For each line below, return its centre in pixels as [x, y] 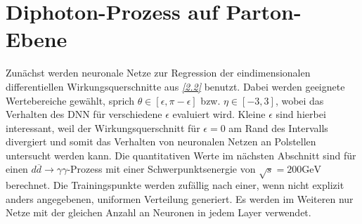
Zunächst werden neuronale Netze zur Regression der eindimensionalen [158, 73]
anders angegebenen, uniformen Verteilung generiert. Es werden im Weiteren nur [180, 198]
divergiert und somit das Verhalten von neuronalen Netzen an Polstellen [161, 141]
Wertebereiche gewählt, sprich [70, 100]
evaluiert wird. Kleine [219, 114]
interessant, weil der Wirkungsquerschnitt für [103, 127]
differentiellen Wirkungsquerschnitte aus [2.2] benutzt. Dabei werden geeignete [175, 86]
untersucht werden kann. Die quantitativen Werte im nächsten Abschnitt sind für [181, 155]
